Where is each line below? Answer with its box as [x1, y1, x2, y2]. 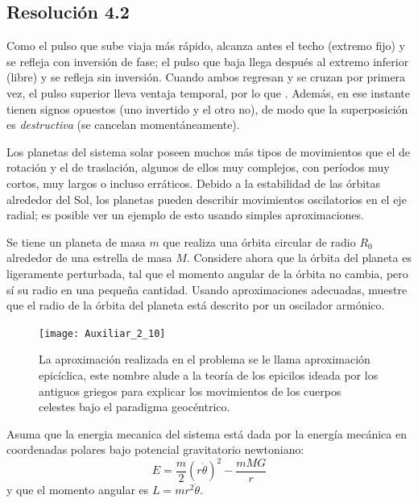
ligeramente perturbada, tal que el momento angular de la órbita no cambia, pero [6, 264, 408, 281]
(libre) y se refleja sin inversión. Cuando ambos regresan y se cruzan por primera [6, 69, 406, 85]
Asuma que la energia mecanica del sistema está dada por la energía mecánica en [6, 425, 407, 442]
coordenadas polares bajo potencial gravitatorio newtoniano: [6, 441, 304, 458]
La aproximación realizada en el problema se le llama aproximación [39, 351, 370, 368]
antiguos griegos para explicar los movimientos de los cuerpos [39, 382, 341, 399]
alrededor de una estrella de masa [6, 249, 172, 266]
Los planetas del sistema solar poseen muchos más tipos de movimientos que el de [6, 143, 411, 160]
